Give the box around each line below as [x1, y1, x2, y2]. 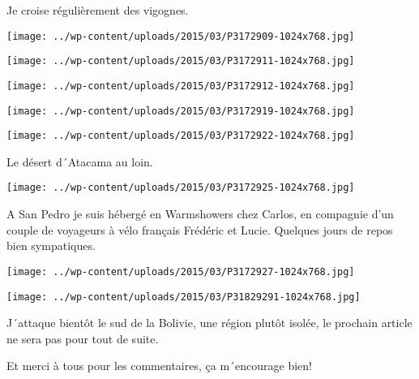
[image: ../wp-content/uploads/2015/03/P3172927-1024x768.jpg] [6, 265, 355, 278]
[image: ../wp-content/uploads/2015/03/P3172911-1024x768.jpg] [6, 55, 355, 67]
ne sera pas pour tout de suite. [6, 329, 159, 347]
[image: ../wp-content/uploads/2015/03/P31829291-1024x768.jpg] [6, 291, 361, 303]
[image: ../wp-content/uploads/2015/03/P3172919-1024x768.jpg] [6, 105, 355, 117]
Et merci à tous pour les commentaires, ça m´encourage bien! [6, 357, 312, 374]
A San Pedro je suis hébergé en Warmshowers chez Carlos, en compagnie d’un [6, 205, 394, 222]
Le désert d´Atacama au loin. [6, 153, 153, 170]
